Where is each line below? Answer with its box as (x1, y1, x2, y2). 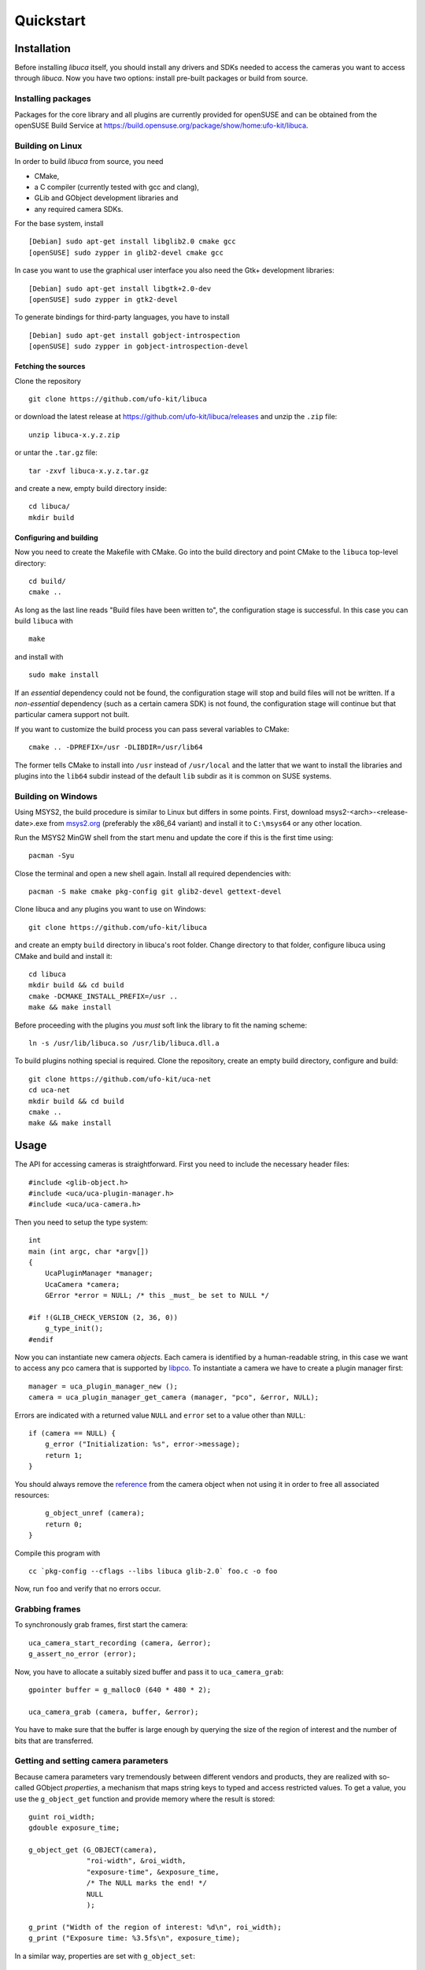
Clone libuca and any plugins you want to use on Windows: (14, 905, 206, 914)
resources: (14, 1490, 50, 1500)
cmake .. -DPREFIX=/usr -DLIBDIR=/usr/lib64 (28, 743, 204, 752)
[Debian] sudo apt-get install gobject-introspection (28, 331, 240, 340)
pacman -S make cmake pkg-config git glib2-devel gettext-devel (28, 887, 283, 896)
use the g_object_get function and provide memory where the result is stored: (14, 1793, 275, 1804)
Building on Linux (14, 140, 83, 151)
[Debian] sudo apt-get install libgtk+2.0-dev (28, 284, 212, 293)
